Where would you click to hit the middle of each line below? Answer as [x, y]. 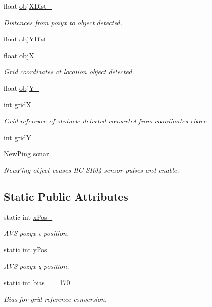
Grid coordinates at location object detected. [69, 72]
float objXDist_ [28, 6]
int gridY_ [20, 137]
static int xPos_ [28, 216]
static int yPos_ [28, 249]
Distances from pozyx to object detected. [63, 22]
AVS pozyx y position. [37, 266]
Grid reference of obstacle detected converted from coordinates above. [106, 121]
